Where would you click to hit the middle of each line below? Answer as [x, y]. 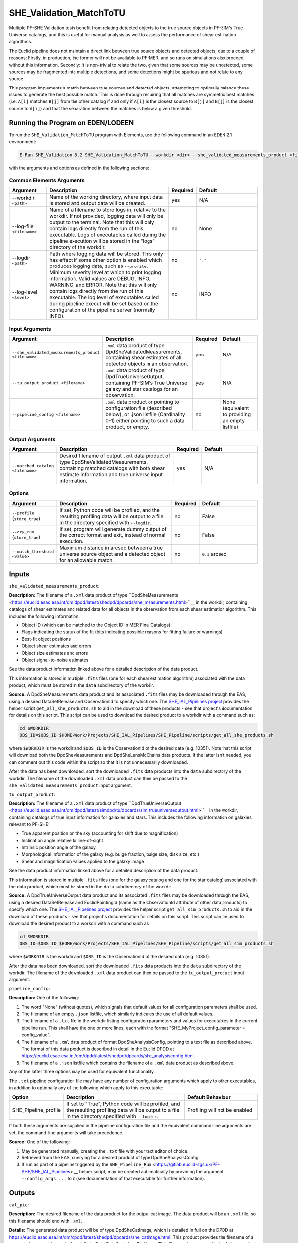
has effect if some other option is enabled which [106, 260]
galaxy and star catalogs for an [142, 389]
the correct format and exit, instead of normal [112, 535]
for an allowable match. [87, 560]
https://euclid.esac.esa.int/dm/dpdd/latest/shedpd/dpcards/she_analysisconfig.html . [108, 1056]
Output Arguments [32, 439]
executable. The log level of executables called [104, 297]
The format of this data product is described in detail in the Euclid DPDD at [98, 1049]
